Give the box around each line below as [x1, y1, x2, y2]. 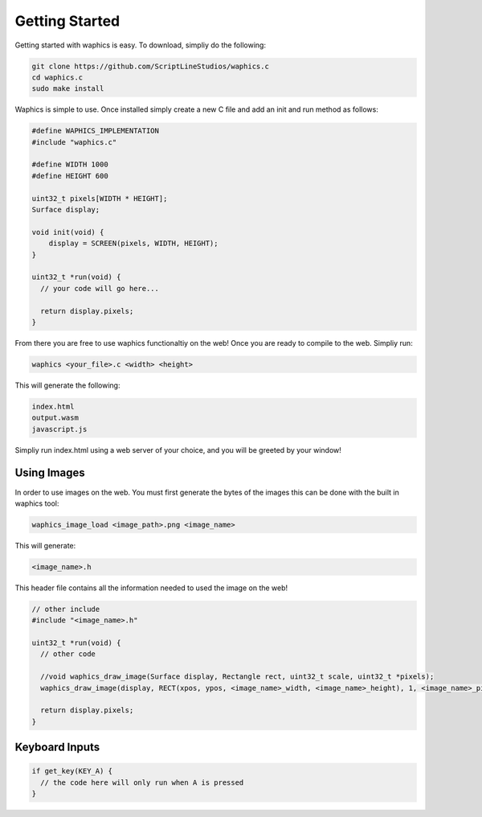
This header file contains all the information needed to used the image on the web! [14, 583, 288, 593]
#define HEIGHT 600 [31, 171, 108, 180]
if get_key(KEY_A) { [31, 766, 112, 776]
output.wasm [31, 413, 80, 422]
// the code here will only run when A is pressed [40, 778, 244, 787]
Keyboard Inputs [14, 741, 100, 754]
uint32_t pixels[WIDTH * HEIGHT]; [31, 194, 168, 203]
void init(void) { [31, 228, 104, 236]
